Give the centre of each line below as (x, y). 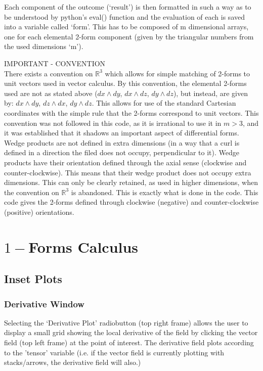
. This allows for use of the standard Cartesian (164, 103)
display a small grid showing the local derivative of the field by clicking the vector (131, 332)
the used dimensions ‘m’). (44, 46)
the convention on (32, 192)
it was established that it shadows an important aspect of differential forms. (122, 133)
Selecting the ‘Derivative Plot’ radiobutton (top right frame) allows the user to (126, 322)
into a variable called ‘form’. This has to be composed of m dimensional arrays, (126, 27)
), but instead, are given (211, 93)
